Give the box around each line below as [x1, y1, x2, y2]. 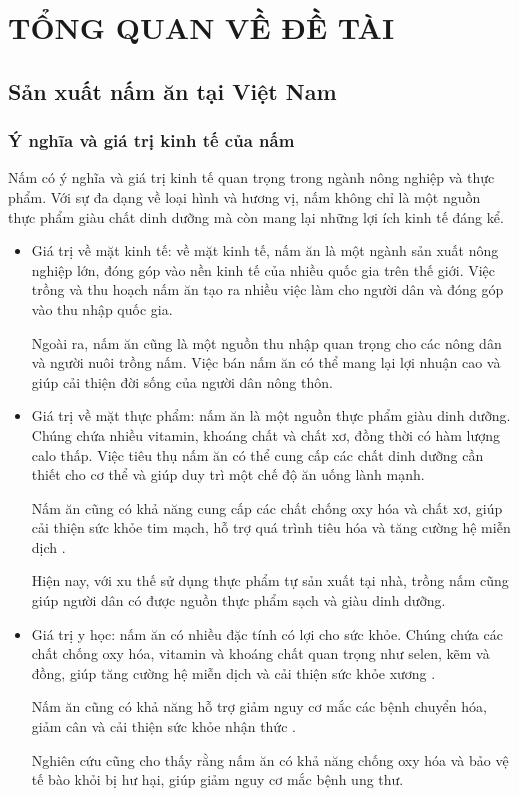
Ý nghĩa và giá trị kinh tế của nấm [8, 128, 295, 153]
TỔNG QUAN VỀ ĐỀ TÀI [8, 7, 395, 48]
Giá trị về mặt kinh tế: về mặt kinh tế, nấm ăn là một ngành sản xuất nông [31, 240, 499, 261]
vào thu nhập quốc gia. [31, 298, 173, 319]
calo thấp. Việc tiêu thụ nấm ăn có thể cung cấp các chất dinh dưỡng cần [31, 444, 484, 465]
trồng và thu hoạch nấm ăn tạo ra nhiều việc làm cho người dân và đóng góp [31, 279, 504, 300]
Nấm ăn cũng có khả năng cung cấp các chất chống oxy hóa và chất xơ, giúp [31, 497, 503, 518]
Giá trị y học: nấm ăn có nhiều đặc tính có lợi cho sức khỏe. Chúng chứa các [31, 623, 503, 644]
